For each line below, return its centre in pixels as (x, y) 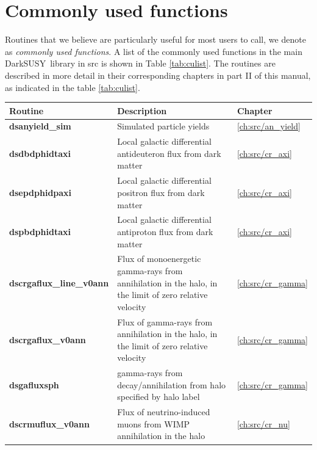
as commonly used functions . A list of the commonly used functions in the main (154, 51)
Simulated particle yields (163, 126)
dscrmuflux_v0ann (49, 423)
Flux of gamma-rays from (165, 321)
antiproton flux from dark (165, 231)
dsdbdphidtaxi (40, 153)
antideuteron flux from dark (169, 153)
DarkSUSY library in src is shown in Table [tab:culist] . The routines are (140, 63)
